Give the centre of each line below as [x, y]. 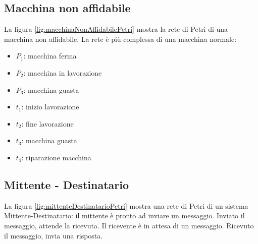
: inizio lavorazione [50, 107]
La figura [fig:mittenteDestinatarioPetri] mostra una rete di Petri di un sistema [126, 205]
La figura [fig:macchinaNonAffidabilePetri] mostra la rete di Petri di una [116, 29]
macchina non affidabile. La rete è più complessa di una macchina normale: [120, 39]
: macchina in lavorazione [63, 72]
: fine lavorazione [47, 123]
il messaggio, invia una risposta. [54, 235]
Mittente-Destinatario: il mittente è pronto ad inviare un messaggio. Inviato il [124, 216]
